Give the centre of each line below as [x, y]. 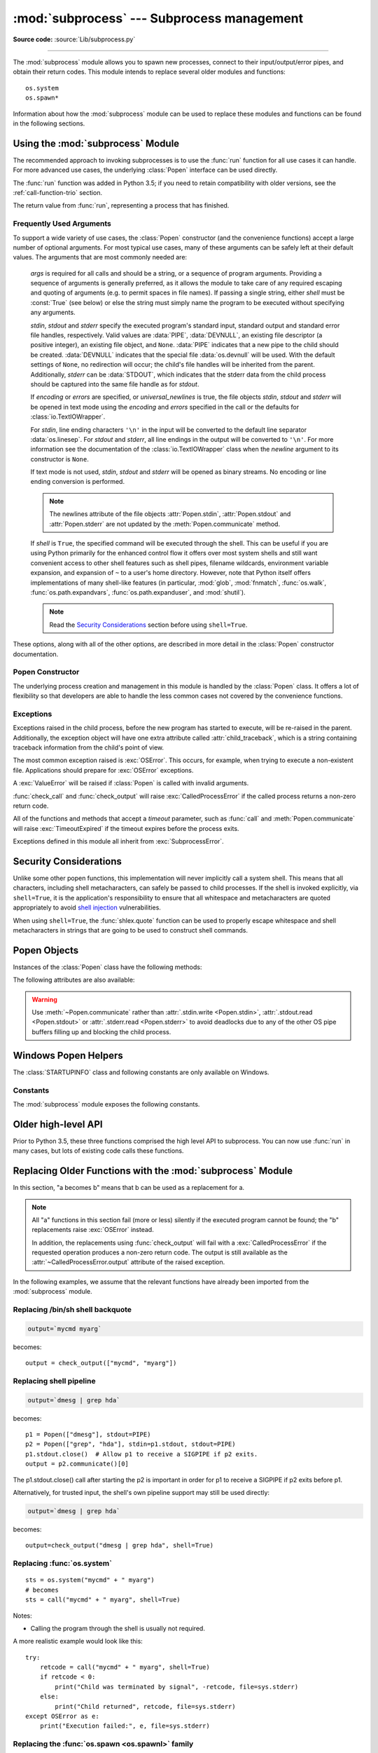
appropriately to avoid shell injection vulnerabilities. [87, 907]
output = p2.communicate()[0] [77, 1464]
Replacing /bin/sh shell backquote [72, 1309]
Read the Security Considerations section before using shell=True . [148, 625]
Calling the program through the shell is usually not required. [118, 1628]
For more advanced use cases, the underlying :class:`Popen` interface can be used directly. [145, 170]
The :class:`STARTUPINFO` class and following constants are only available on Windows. [141, 1072]
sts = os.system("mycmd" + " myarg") [90, 1580]
